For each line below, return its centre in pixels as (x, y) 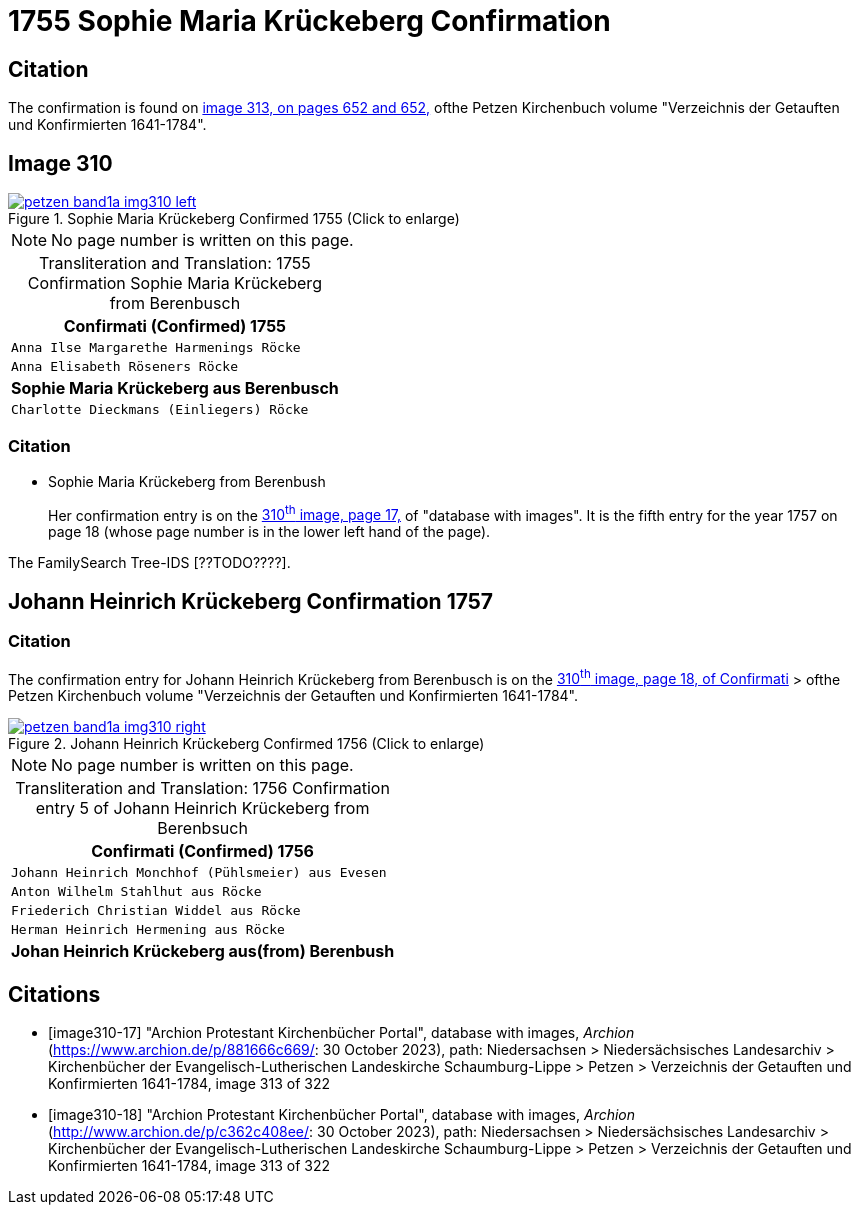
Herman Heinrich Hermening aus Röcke (148, 930)
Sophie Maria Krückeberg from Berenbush (187, 481)
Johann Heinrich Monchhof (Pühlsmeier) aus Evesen (199, 873)
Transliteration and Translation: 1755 (175, 263)
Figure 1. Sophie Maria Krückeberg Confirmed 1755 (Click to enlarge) (234, 219)
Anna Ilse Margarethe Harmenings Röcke (156, 348)
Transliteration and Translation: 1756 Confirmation (202, 788)
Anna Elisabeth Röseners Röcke (124, 367)
